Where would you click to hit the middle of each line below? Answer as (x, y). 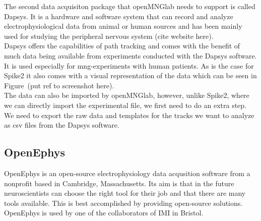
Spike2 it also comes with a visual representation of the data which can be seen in (130, 75)
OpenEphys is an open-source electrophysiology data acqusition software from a (127, 173)
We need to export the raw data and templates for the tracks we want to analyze (129, 115)
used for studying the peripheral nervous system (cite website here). (109, 36)
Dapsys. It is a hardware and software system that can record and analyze (119, 16)
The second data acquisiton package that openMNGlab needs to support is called (130, 6)
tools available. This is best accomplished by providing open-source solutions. (123, 203)
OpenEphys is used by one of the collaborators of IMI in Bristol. (104, 213)
